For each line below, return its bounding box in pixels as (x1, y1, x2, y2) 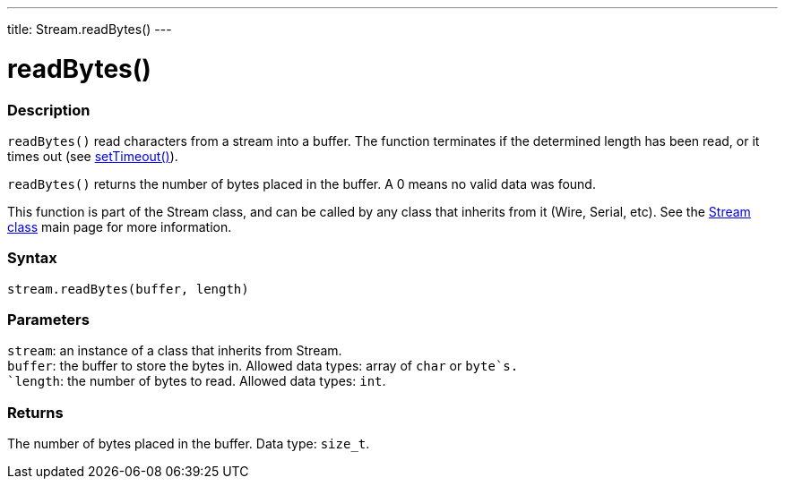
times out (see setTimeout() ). (7, 148, 178, 164)
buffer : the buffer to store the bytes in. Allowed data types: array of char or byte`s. (7, 358, 519, 374)
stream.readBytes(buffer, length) (7, 281, 249, 296)
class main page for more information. (7, 218, 232, 234)
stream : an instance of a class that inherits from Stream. (7, 343, 342, 359)
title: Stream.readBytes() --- (7, 21, 172, 37)
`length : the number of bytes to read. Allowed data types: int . (7, 373, 386, 389)
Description (7, 100, 91, 119)
